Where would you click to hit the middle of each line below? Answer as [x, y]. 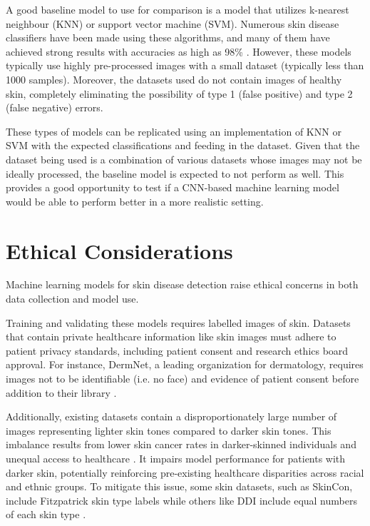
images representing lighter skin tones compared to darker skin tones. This [169, 430]
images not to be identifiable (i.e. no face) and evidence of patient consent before [183, 378]
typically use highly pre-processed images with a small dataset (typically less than [185, 65]
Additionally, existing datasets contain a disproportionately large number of [171, 416]
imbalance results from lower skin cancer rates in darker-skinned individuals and [181, 444]
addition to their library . [61, 392]
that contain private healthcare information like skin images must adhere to [171, 337]
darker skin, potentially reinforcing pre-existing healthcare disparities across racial [185, 472]
